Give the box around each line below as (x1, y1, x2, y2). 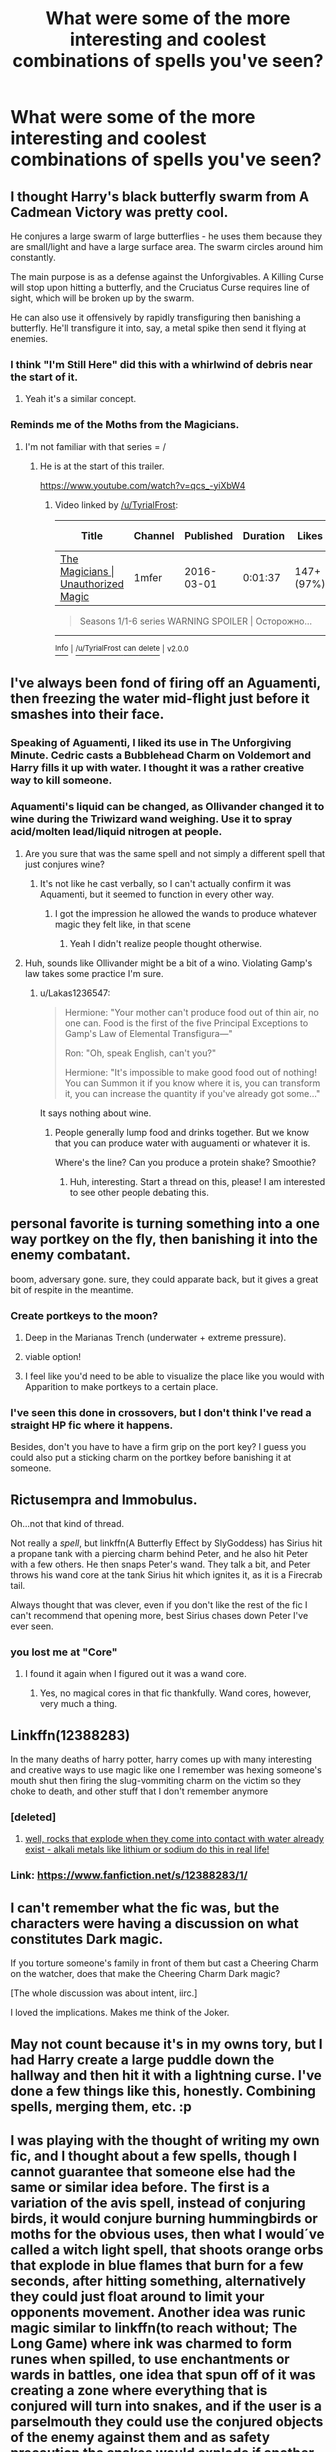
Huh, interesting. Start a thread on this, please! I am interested (69, 1175, 326, 1187)
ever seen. (10, 1620, 54, 1632)
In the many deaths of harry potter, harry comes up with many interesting (10, 1753, 312, 1766)
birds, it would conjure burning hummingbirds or (10, 2210, 318, 2227)
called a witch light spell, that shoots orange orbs (10, 2242, 324, 2258)
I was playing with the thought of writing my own (10, 2132, 320, 2149)
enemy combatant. (10, 1247, 132, 1264)
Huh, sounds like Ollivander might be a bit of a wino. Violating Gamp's (24, 957, 313, 969)
